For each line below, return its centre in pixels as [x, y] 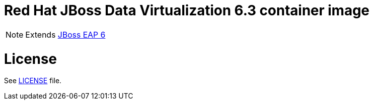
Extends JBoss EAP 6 [66, 34]
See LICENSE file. [33, 81]
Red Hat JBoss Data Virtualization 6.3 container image [187, 10]
